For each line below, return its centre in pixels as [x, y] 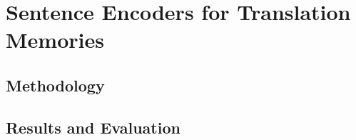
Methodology [55, 85]
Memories [55, 40]
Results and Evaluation [93, 127]
